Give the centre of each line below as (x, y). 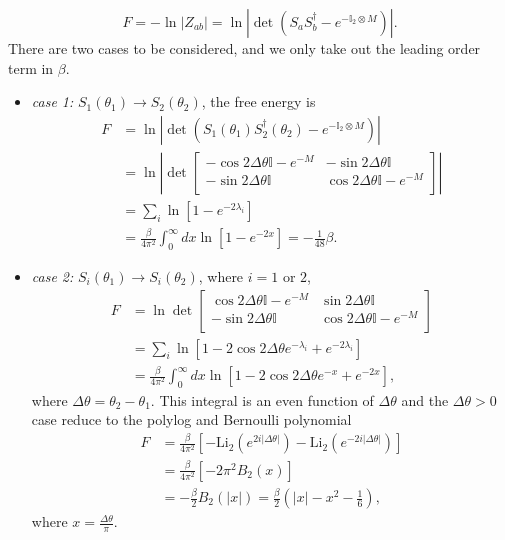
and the (425, 399)
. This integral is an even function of (262, 399)
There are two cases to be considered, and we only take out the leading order (244, 48)
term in (31, 67)
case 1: (52, 101)
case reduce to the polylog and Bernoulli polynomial (191, 419)
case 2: (52, 276)
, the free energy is (258, 101)
